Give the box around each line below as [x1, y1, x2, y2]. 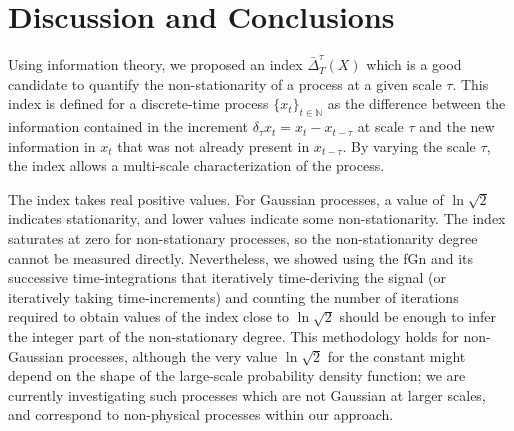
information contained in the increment [8, 116, 249, 137]
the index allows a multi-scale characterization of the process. [8, 155, 385, 176]
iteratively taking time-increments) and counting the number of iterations [8, 286, 459, 307]
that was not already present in [117, 135, 310, 156]
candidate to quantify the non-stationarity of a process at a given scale [8, 73, 442, 94]
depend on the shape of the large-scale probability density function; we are [8, 365, 466, 386]
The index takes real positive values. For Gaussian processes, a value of [8, 188, 444, 209]
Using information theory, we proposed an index [8, 54, 303, 75]
